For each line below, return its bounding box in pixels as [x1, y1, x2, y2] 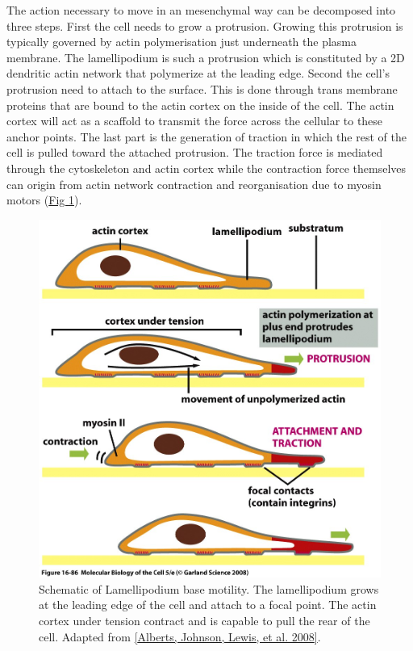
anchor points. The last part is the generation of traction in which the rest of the [6, 128, 407, 145]
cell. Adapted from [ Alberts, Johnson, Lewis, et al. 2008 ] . [39, 628, 321, 645]
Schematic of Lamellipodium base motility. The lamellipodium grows [39, 580, 379, 597]
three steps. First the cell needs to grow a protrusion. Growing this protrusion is [6, 17, 403, 34]
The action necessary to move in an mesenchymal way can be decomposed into [6, 2, 396, 18]
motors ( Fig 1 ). [6, 191, 82, 208]
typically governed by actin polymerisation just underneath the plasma [6, 33, 357, 50]
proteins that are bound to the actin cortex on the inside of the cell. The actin [6, 96, 394, 113]
